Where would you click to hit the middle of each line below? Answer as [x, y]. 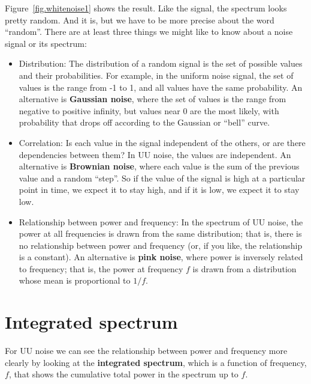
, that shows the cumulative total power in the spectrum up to [123, 374]
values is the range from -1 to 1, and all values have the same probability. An [161, 87]
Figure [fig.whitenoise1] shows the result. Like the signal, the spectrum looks [146, 8]
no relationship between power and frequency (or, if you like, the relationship [161, 245]
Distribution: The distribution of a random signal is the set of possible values [161, 63]
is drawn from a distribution [244, 268]
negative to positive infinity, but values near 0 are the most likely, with [149, 110]
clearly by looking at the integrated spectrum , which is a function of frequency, [156, 362]
